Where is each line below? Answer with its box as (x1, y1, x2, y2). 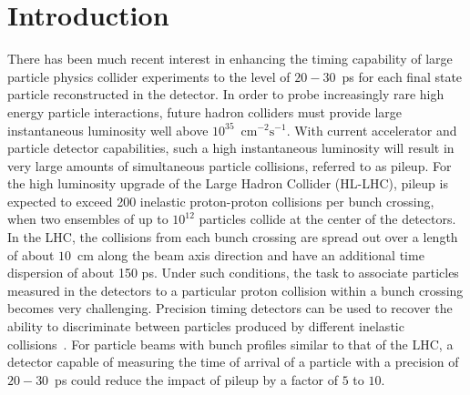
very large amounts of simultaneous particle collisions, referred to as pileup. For (7, 156, 452, 175)
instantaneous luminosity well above (7, 120, 209, 139)
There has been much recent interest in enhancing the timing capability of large (7, 49, 453, 68)
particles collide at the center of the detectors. (199, 209, 456, 228)
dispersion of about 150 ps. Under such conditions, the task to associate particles (7, 263, 459, 282)
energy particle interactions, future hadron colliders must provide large (7, 102, 403, 121)
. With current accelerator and (286, 120, 457, 139)
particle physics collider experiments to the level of (7, 66, 291, 86)
